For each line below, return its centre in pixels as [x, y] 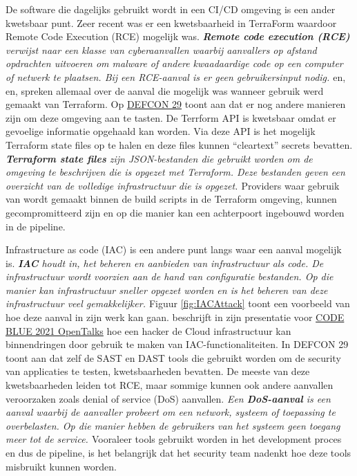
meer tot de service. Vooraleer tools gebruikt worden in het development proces [174, 439]
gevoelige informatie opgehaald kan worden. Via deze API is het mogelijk [161, 131]
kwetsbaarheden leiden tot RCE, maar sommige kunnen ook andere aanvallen [170, 385]
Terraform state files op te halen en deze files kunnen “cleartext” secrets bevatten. [179, 144]
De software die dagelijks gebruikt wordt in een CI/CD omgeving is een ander [171, 9]
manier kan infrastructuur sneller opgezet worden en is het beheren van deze [167, 290]
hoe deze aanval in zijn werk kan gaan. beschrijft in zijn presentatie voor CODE [175, 317]
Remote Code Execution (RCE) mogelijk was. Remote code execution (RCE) [178, 36]
